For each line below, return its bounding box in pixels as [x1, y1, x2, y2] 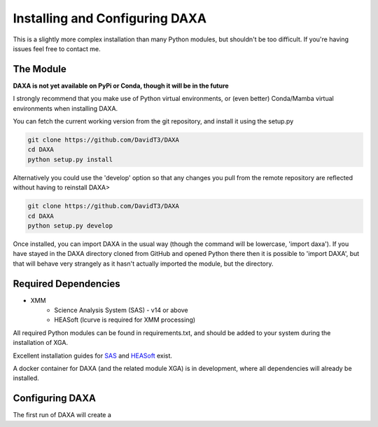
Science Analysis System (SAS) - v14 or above [54, 306, 188, 314]
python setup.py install [27, 155, 113, 163]
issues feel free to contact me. [13, 44, 101, 53]
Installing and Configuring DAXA [13, 11, 206, 26]
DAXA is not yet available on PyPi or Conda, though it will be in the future [13, 81, 229, 90]
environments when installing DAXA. [13, 104, 118, 112]
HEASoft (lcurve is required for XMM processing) [54, 316, 196, 324]
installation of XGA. [13, 339, 69, 347]
